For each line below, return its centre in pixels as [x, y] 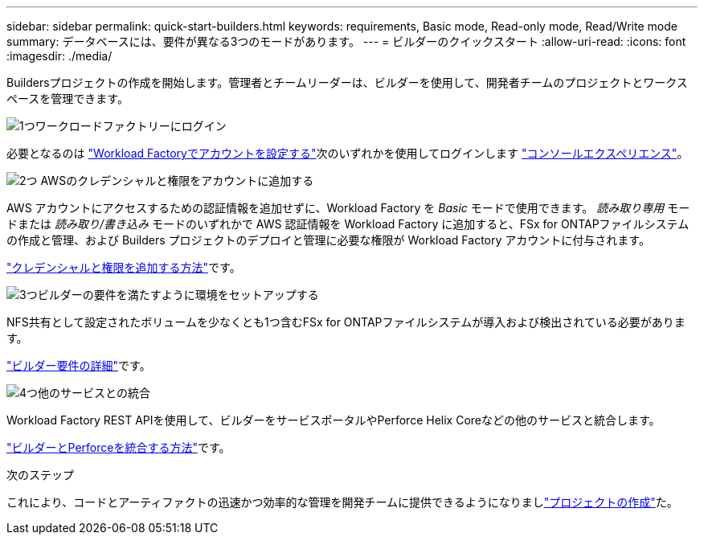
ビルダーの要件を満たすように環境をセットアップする [178, 295]
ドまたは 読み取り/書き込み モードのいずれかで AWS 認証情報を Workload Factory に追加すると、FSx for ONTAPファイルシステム [348, 224]
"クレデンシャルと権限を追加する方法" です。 [124, 267]
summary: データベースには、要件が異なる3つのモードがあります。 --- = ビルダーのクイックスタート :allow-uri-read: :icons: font [346, 41]
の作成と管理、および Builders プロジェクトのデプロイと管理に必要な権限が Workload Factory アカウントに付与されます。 [328, 240]
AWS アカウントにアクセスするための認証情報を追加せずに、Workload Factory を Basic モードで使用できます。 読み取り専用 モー [348, 208]
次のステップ [40, 475]
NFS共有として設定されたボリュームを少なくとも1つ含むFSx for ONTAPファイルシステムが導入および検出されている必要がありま [346, 322]
